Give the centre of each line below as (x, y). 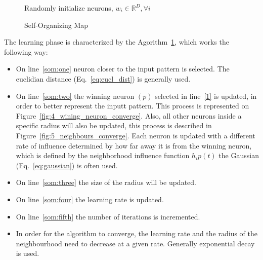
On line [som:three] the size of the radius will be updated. (106, 182)
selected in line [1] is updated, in (206, 96)
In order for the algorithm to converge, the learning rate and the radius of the (137, 233)
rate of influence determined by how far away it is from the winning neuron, (134, 145)
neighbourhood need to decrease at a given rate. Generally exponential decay (135, 243)
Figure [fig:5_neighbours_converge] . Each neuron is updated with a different (136, 135)
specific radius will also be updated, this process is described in (114, 125)
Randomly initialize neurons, (69, 8)
